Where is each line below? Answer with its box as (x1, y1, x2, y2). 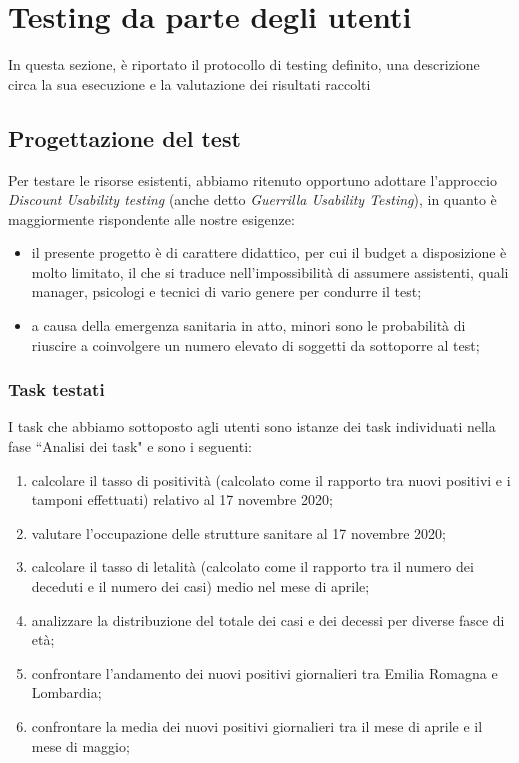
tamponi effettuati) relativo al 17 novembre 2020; (31, 489, 333, 510)
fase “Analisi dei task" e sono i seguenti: (8, 436, 252, 457)
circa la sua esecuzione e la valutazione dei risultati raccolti (8, 73, 371, 94)
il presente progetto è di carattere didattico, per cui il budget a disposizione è (31, 242, 507, 263)
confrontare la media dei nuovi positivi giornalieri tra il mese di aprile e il (31, 716, 483, 737)
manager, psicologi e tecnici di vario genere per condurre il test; (31, 281, 422, 302)
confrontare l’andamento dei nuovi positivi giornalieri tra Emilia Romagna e (31, 662, 498, 683)
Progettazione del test (8, 122, 241, 153)
